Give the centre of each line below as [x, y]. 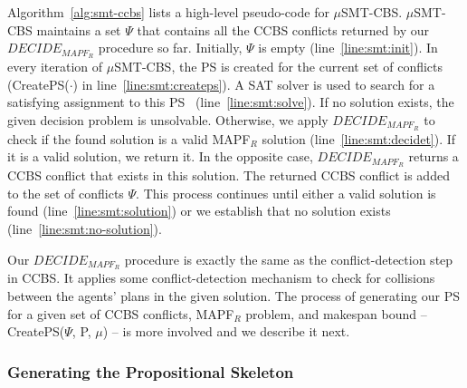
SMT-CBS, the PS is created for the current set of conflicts [279, 67]
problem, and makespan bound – [336, 313]
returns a [434, 156]
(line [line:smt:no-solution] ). [85, 228]
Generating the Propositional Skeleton [151, 371]
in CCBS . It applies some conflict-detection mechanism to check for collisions [221, 278]
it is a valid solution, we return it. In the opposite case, [160, 156]
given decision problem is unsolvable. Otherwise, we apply [168, 119]
